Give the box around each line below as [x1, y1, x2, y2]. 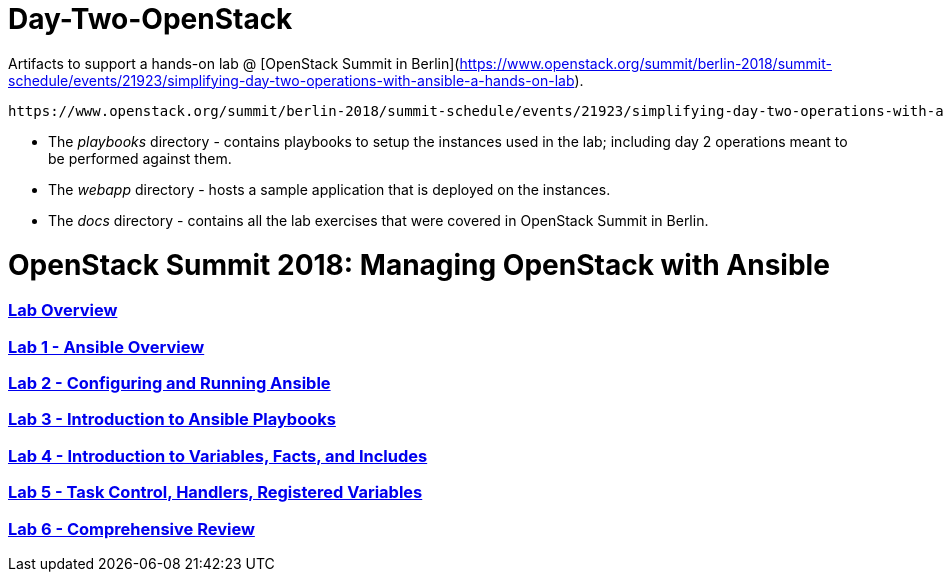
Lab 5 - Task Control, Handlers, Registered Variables [8, 482, 423, 503]
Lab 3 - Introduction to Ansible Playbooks [8, 409, 336, 430]
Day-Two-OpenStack [8, 2, 293, 36]
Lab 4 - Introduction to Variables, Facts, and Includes [8, 445, 428, 466]
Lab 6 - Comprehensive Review [8, 518, 255, 539]
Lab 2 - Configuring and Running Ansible [8, 373, 331, 393]
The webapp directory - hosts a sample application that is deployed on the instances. [48, 180, 611, 198]
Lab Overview [8, 300, 118, 321]
